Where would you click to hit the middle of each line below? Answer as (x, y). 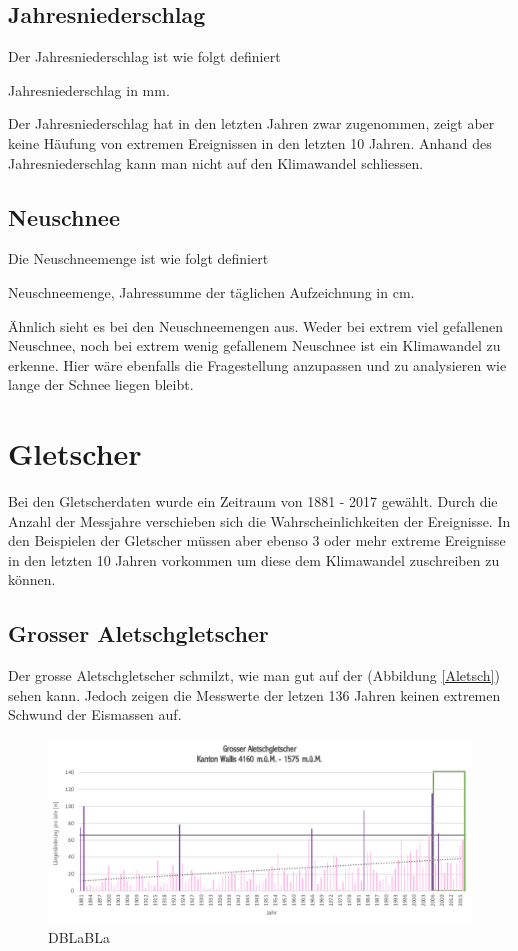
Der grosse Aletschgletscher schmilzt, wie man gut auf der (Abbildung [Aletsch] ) (254, 675)
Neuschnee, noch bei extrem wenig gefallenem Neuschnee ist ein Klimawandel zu (254, 345)
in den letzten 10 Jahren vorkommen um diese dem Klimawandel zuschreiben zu (254, 559)
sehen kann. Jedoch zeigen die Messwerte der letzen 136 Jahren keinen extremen (254, 694)
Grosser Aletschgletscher (138, 633)
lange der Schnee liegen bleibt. (101, 384)
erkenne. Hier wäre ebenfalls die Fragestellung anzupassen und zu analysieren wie (257, 364)
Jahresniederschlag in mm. (89, 89)
